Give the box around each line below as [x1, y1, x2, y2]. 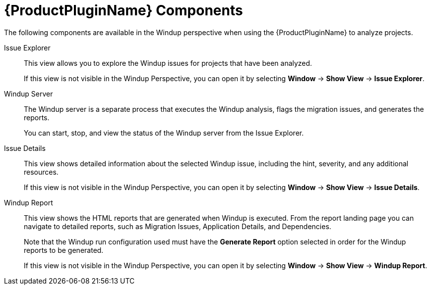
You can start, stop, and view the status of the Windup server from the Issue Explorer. [24, 128, 304, 137]
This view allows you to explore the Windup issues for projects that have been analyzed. [24, 58, 312, 67]
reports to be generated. [24, 245, 104, 254]
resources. [24, 167, 59, 176]
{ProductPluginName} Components [4, 2, 243, 19]
